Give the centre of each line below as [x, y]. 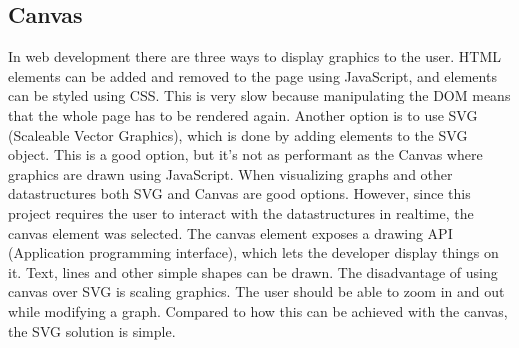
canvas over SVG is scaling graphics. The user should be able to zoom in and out [256, 291]
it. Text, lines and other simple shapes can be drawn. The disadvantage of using [253, 271]
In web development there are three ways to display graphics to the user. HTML [254, 56]
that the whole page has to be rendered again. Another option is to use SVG [243, 114]
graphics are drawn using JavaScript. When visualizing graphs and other [230, 173]
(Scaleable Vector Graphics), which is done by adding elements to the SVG [238, 134]
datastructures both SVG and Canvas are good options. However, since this [239, 193]
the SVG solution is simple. [92, 330]
